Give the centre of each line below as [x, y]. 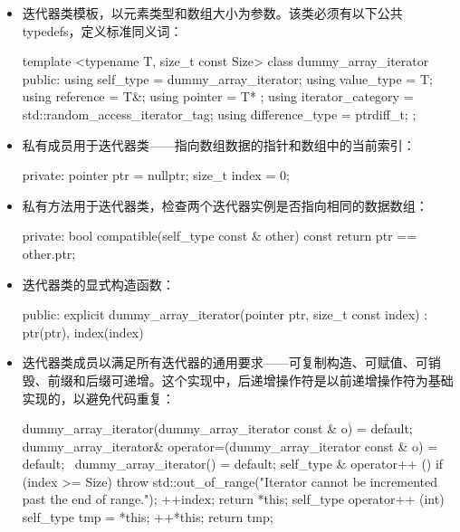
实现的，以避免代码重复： [98, 398]
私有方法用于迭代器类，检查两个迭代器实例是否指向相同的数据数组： [225, 205]
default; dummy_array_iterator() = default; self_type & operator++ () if [233, 464]
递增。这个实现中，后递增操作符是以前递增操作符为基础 [288, 380]
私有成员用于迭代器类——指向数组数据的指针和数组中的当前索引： [219, 144]
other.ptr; [49, 253]
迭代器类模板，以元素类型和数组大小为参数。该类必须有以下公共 [212, 13]
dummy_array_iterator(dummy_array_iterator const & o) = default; [217, 428]
